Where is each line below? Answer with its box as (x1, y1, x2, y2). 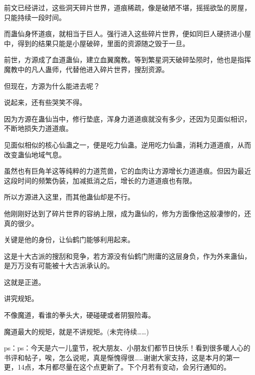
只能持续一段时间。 (4, 12, 66, 22)
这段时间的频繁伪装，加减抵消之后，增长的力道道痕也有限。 (4, 175, 196, 185)
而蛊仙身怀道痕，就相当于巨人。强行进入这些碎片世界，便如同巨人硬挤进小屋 (4, 28, 251, 39)
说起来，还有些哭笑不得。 (4, 97, 86, 107)
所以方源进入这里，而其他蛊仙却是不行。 (4, 192, 134, 202)
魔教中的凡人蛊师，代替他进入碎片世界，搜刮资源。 (4, 64, 169, 74)
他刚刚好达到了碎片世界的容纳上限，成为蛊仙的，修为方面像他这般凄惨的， (4, 208, 244, 218)
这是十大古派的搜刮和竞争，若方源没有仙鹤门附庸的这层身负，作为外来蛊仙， (4, 250, 251, 261)
